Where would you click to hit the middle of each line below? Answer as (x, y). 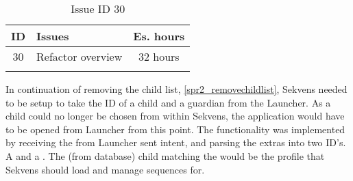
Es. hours (159, 36)
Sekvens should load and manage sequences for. (105, 169)
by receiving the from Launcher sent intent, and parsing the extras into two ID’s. (176, 142)
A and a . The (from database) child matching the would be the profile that (165, 155)
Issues (53, 36)
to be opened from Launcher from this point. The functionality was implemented (175, 129)
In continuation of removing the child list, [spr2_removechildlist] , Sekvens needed (176, 89)
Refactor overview (80, 56)
